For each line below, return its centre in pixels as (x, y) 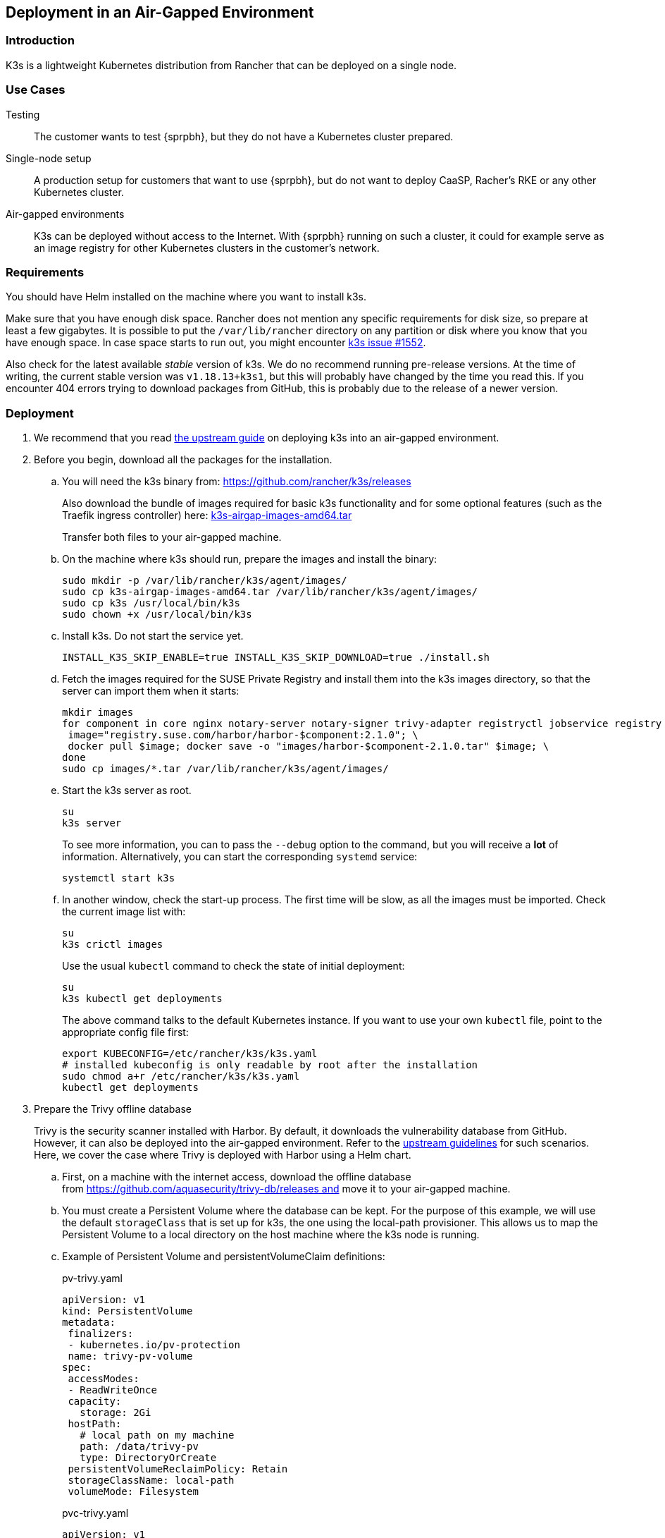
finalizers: (101, 1334)
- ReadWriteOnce (112, 1390)
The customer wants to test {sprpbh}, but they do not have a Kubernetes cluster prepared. (244, 136)
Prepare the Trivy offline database (113, 1109)
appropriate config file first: (125, 1032)
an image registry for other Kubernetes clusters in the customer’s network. (207, 248)
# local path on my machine (157, 1435)
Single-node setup (49, 158)
